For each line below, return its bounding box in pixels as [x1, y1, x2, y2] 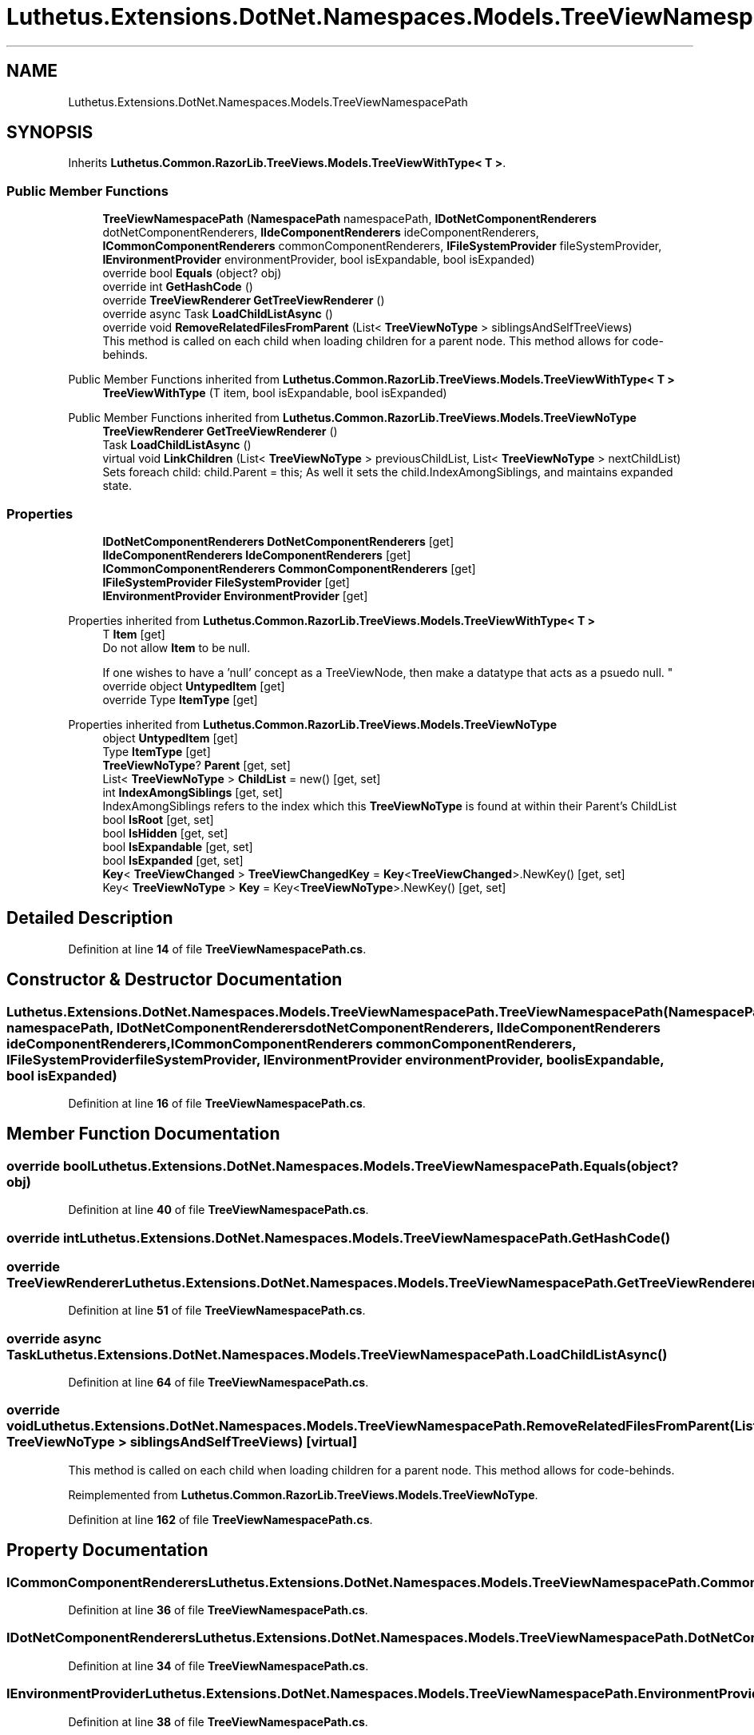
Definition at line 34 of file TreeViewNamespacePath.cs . [68, 1658, 369, 1673]
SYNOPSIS [6, 122, 93, 143]
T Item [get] [102, 627, 165, 641]
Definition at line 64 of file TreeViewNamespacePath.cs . [68, 1375, 369, 1390]
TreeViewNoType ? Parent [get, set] [102, 758, 291, 772]
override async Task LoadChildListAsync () [102, 307, 333, 321]
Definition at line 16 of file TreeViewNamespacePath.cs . [68, 1096, 366, 1110]
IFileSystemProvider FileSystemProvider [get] [102, 575, 350, 589]
